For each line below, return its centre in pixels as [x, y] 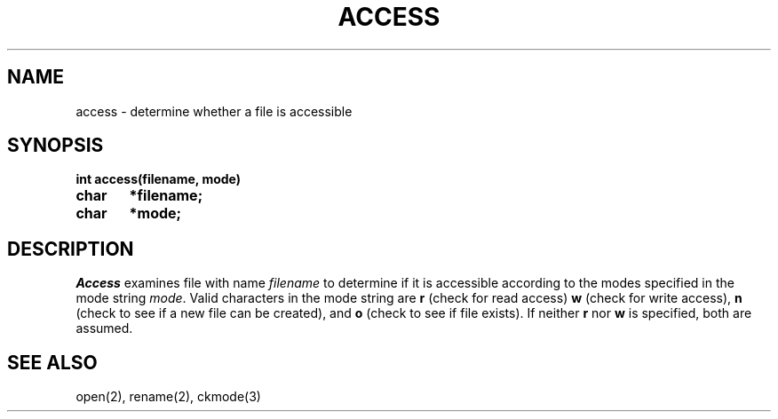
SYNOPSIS [56, 146]
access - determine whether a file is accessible [214, 111]
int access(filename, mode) [159, 179]
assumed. [104, 328]
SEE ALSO [52, 362]
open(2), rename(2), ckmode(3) [168, 397]
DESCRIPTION [71, 249]
